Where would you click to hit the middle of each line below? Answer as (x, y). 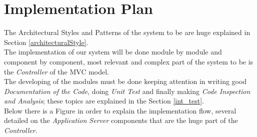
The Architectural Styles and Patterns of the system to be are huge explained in (127, 32)
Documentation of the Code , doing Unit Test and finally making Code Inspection (127, 91)
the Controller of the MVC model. (57, 71)
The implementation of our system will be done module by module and (113, 52)
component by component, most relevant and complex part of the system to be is (129, 61)
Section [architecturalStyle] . (46, 42)
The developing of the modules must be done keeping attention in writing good (125, 81)
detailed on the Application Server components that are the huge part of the (121, 120)
